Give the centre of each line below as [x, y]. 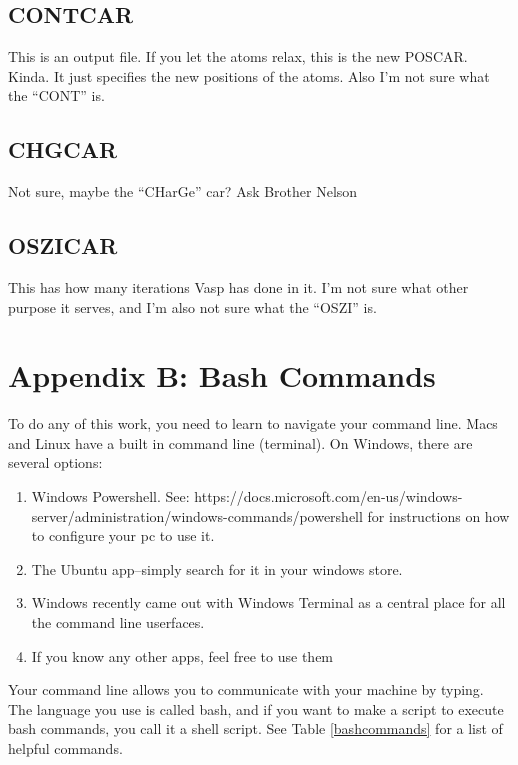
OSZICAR [63, 245]
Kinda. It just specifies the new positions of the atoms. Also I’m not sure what [249, 75]
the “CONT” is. [56, 95]
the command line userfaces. [118, 622]
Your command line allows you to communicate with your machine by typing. [246, 689]
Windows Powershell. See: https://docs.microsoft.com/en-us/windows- [247, 496]
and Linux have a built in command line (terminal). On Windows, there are [240, 442]
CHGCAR [63, 149]
